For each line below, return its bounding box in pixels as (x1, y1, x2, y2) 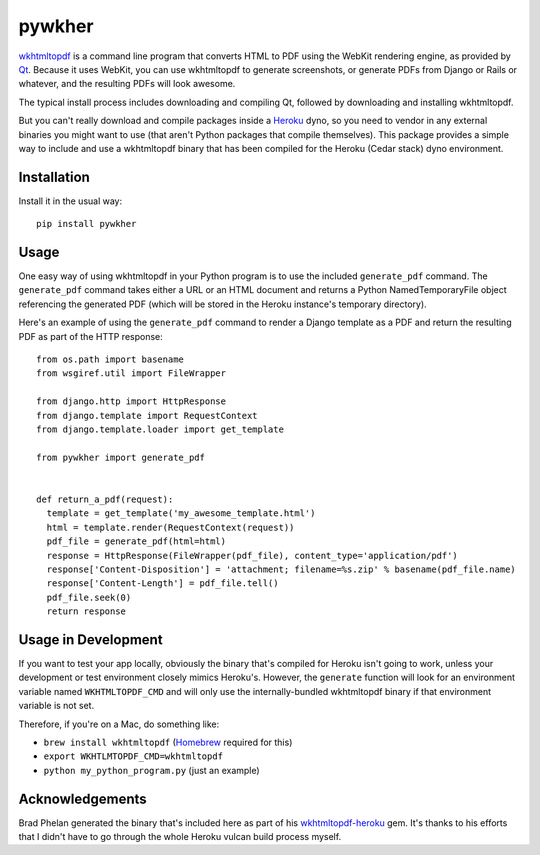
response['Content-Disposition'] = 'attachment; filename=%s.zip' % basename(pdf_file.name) (46, 563, 517, 575)
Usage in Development (18, 631, 164, 648)
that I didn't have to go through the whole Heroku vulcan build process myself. (18, 831, 342, 843)
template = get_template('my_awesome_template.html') (46, 508, 316, 519)
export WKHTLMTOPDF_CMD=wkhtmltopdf (43, 751, 224, 762)
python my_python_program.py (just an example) (43, 764, 260, 776)
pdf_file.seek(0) (46, 591, 132, 603)
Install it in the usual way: (18, 195, 123, 207)
